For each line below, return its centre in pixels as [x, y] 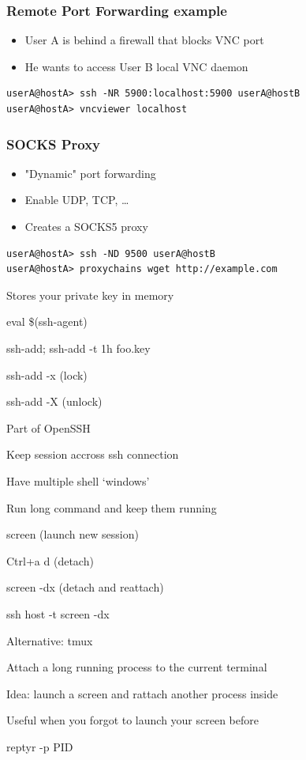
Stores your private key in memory [90, 295]
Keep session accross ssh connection [93, 454]
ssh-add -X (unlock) [54, 401]
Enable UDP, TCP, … [77, 200]
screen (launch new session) [73, 534]
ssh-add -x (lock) [47, 374]
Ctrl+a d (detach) [50, 560]
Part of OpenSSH [49, 427]
